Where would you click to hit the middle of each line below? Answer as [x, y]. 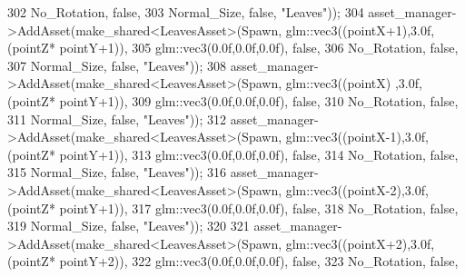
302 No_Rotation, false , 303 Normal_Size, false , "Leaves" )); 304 [186, 12]
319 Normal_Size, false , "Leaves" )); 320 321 [129, 226]
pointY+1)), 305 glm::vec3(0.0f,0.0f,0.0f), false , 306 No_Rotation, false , [259, 48]
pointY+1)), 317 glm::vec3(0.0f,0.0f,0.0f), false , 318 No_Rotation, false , [259, 208]
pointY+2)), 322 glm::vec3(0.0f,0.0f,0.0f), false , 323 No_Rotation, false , [259, 261]
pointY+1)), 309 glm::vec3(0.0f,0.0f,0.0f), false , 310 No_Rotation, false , [259, 100]
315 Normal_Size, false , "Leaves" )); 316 [117, 172]
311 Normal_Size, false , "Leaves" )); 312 [117, 119]
